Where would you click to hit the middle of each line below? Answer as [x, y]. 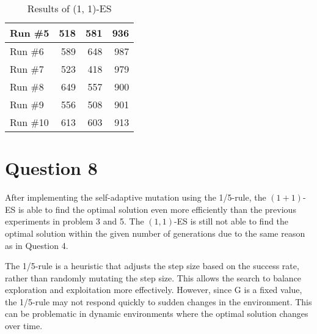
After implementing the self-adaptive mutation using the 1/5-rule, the [136, 197]
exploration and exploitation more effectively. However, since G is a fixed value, [154, 290]
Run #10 [29, 122]
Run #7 [27, 69]
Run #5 [30, 33]
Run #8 [27, 87]
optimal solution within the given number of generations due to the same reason [155, 233]
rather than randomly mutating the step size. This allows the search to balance [153, 277]
